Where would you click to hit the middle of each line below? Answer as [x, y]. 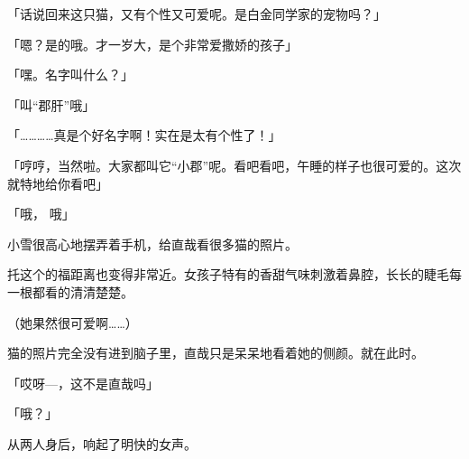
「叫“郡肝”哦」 [51, 104]
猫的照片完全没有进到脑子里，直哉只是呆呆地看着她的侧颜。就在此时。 [216, 353]
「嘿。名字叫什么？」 [70, 75]
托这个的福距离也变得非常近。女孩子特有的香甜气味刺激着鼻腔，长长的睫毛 [228, 274]
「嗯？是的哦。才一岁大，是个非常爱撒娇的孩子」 [152, 44]
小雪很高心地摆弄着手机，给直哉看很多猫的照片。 [152, 244]
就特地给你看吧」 [58, 183]
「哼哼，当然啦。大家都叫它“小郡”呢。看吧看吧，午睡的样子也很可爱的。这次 [234, 165]
